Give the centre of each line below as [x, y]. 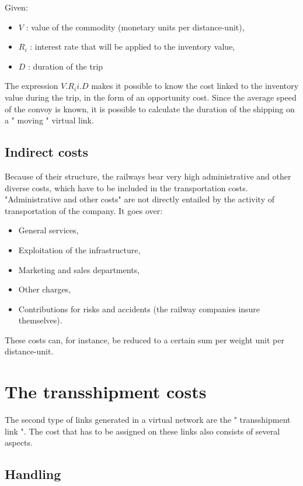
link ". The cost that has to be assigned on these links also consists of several [142, 431]
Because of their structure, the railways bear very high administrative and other [148, 176]
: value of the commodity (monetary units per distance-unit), [135, 27]
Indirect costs [47, 152]
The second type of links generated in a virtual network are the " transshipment [148, 420]
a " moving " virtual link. [49, 120]
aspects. [19, 442]
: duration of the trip [66, 66]
